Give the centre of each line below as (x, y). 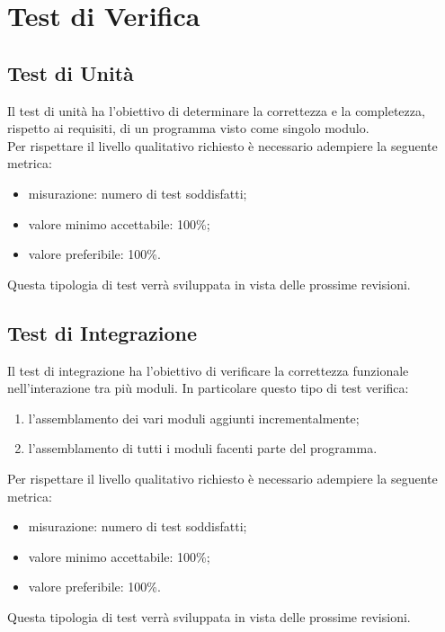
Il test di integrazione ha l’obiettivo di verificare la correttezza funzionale (208, 370)
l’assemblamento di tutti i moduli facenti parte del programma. (203, 448)
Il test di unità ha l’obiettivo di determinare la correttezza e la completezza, (216, 110)
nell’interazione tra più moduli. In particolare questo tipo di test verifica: (208, 388)
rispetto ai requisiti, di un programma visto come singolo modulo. (188, 128)
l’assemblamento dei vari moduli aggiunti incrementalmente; (194, 418)
